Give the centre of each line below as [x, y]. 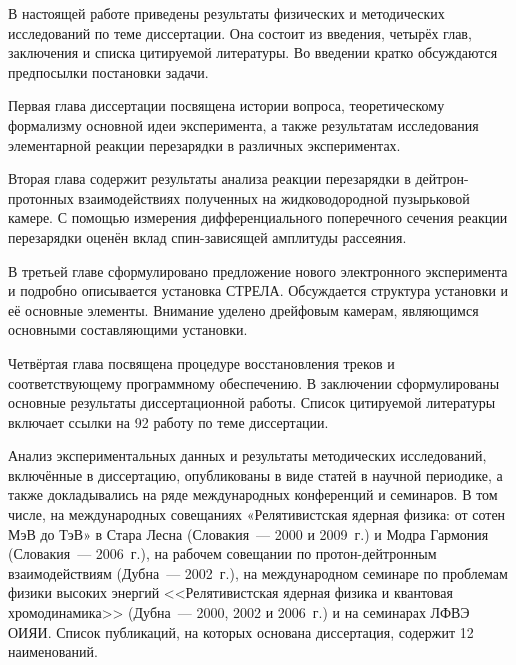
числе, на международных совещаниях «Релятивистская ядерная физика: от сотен [257, 514]
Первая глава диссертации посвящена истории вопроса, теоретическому [226, 105]
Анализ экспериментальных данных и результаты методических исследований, [247, 455]
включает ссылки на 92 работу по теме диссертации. [168, 421]
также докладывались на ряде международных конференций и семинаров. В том [253, 494]
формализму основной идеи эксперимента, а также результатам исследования [243, 124]
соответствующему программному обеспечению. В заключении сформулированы [254, 382]
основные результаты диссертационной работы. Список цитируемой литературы [252, 402]
